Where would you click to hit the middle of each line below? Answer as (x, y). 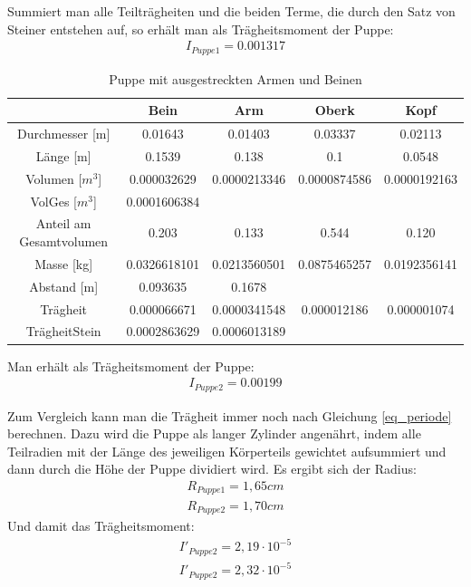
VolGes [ (53, 201)
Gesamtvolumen (64, 241)
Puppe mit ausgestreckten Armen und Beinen (235, 78)
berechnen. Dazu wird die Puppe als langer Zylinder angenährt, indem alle (214, 433)
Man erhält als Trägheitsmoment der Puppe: (131, 366)
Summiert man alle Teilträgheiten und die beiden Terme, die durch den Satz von (231, 11)
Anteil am (63, 223)
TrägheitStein (63, 331)
